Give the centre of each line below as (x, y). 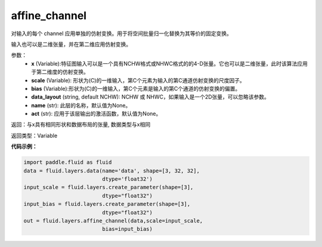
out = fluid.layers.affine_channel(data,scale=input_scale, (113, 220)
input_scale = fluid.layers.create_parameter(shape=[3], (109, 187)
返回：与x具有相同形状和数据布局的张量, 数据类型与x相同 (81, 125)
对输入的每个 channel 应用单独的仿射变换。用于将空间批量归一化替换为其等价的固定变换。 (122, 33)
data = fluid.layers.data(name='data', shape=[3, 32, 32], (112, 171)
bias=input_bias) (128, 229)
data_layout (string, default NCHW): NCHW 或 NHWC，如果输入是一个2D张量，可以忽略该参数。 (150, 97)
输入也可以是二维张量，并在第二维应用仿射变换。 (71, 44)
